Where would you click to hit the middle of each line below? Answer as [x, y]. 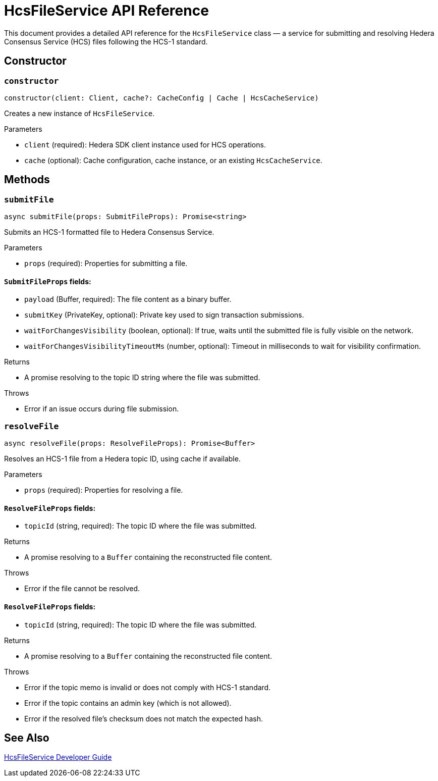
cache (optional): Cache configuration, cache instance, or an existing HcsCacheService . [173, 160]
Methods [27, 180]
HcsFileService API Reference [106, 11]
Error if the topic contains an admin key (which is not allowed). [128, 703]
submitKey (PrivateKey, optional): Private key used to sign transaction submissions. [164, 315]
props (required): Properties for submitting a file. [106, 264]
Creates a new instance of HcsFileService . [79, 113]
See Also [27, 738]
